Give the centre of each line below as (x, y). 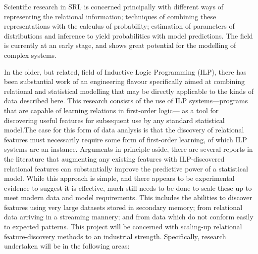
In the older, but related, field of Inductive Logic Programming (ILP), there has (125, 71)
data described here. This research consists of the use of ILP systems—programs (126, 101)
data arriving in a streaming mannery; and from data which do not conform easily (129, 217)
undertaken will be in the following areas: (67, 246)
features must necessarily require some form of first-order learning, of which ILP (126, 139)
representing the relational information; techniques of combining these (110, 16)
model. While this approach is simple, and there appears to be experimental (119, 178)
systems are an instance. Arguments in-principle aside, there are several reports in (129, 149)
